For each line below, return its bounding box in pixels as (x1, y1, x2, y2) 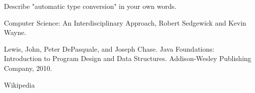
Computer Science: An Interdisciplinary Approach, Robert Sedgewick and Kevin (4, 17, 247, 28)
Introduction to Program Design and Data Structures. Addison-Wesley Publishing (4, 53, 252, 63)
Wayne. (4, 27, 27, 37)
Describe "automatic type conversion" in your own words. (4, 1, 177, 11)
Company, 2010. (4, 62, 52, 73)
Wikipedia (4, 79, 35, 90)
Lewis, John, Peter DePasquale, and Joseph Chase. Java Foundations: (4, 43, 215, 54)
